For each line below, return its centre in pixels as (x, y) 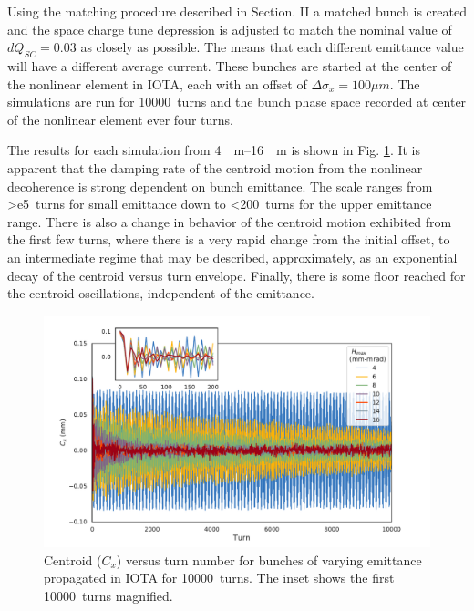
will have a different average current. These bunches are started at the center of (230, 65)
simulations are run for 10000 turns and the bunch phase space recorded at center (237, 102)
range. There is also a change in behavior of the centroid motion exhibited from (230, 221)
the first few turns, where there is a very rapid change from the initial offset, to (229, 239)
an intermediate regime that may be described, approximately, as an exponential (232, 257)
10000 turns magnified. (108, 595)
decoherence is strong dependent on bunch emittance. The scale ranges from (220, 186)
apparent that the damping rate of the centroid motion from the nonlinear (215, 167)
